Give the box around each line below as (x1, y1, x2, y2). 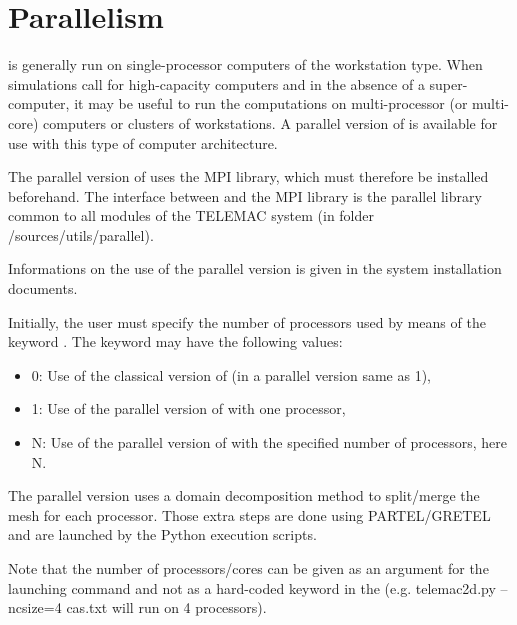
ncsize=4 (8, 597, 62, 618)
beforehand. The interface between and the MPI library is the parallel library (8, 185, 482, 206)
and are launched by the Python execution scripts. (8, 524, 317, 545)
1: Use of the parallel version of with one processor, (31, 398, 346, 419)
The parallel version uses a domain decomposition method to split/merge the (8, 485, 480, 506)
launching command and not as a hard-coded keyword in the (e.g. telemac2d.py (8, 577, 496, 598)
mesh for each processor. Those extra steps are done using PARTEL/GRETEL (8, 504, 491, 525)
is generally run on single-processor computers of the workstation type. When (8, 54, 483, 75)
